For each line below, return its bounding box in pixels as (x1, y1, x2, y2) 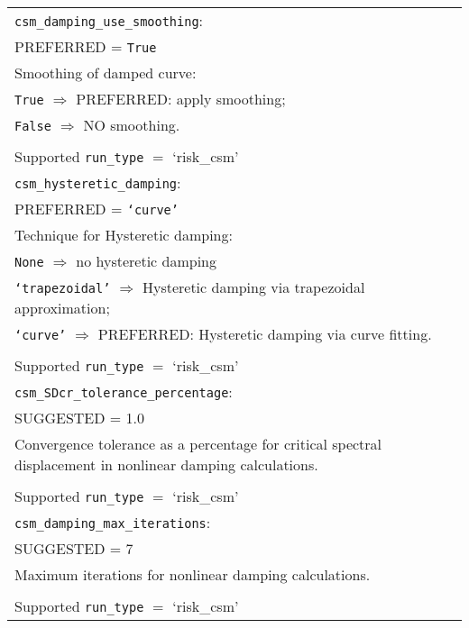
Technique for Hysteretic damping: (14, 224, 233, 245)
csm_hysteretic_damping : (14, 172, 181, 193)
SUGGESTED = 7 (14, 538, 133, 559)
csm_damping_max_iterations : (14, 512, 211, 532)
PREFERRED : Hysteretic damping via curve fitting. (97, 323, 432, 344)
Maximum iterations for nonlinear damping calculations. (14, 564, 371, 585)
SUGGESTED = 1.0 (14, 407, 145, 428)
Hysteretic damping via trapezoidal (142, 277, 365, 297)
